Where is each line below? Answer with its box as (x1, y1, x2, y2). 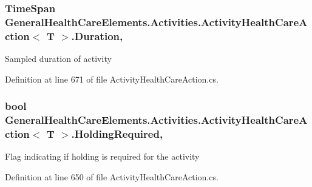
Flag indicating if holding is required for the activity (5, 150, 200, 163)
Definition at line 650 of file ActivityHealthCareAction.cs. (5, 170, 219, 183)
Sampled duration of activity (5, 52, 112, 65)
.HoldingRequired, (71, 126, 163, 141)
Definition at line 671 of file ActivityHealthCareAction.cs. (5, 72, 219, 85)
